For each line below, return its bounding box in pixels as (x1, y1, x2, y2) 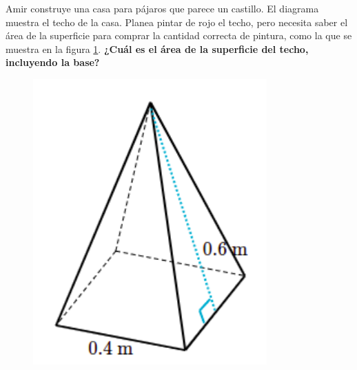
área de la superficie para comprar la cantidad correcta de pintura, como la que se (6, 28, 352, 43)
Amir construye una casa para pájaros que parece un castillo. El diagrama (6, 1, 319, 15)
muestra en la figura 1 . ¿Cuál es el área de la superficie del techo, (6, 41, 309, 56)
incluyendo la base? (6, 55, 100, 69)
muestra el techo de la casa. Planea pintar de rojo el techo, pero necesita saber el (6, 14, 348, 29)
